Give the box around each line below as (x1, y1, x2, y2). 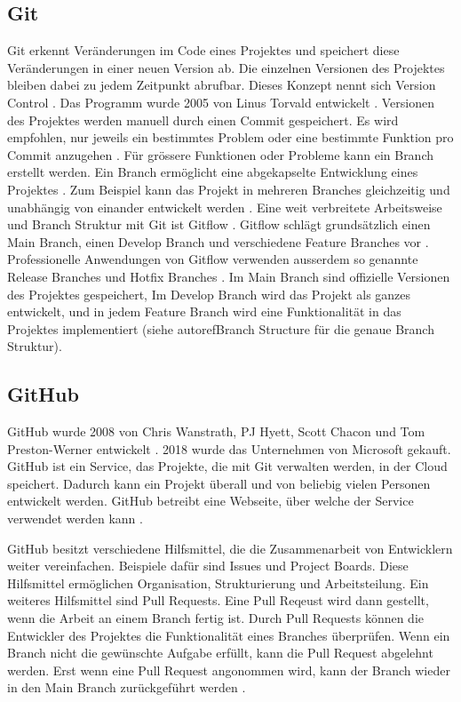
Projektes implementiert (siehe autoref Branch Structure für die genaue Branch (7, 319, 434, 338)
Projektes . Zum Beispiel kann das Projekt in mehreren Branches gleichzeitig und (7, 179, 450, 198)
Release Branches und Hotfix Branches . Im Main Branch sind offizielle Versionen (7, 267, 450, 285)
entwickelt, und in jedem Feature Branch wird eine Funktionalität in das (7, 302, 401, 321)
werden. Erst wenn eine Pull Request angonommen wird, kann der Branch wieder (7, 660, 450, 679)
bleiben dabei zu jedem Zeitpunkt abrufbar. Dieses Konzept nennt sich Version (7, 76, 436, 94)
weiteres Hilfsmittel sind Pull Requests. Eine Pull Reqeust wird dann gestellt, (7, 591, 429, 610)
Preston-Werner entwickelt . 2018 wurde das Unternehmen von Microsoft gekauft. (7, 439, 451, 458)
